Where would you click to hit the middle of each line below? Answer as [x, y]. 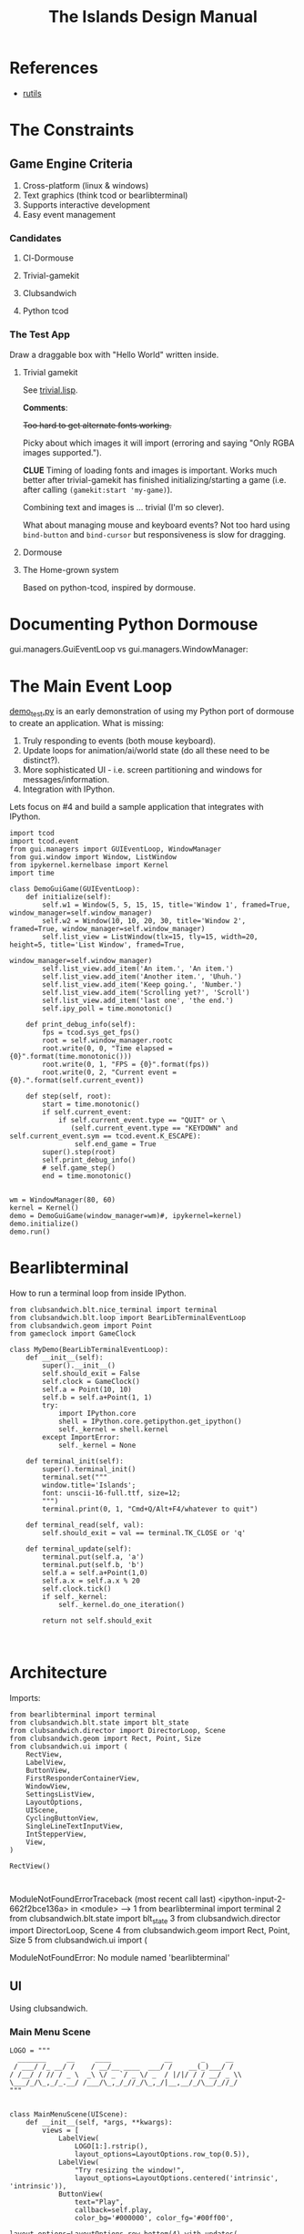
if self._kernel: [75, 1597]
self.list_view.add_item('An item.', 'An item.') [138, 969]
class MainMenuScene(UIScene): [69, 2114]
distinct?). [41, 760]
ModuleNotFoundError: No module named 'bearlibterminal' [120, 1957]
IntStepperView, [57, 1834]
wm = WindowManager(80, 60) [63, 1200]
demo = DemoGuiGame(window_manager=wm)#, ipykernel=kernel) [126, 1216]
